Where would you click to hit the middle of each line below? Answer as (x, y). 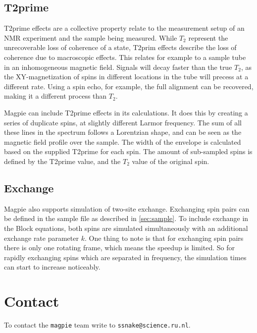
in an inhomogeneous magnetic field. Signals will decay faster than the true (118, 67)
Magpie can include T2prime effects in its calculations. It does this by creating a (126, 112)
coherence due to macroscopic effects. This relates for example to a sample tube (125, 57)
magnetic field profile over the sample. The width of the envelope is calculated (123, 141)
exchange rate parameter (41, 238)
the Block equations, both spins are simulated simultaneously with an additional (126, 228)
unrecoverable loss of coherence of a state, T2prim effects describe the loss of (120, 47)
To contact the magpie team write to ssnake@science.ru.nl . (97, 325)
